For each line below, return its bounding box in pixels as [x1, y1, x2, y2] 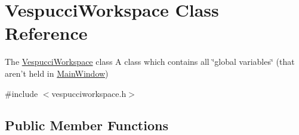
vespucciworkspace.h [51, 87, 127, 99]
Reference [5, 21, 88, 45]
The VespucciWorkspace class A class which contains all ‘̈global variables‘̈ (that [5, 55, 295, 68]
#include [5, 87, 38, 99]
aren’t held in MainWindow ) [5, 67, 109, 79]
